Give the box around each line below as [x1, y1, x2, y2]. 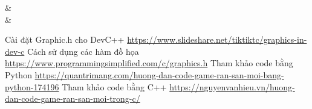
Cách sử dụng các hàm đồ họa [27, 45, 139, 57]
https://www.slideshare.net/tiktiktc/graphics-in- [127, 33, 307, 46]
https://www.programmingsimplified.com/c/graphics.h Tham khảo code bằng [5, 57, 293, 69]
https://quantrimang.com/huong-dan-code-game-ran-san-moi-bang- [34, 68, 284, 81]
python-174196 [5, 80, 59, 93]
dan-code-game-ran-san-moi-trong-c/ [5, 92, 140, 105]
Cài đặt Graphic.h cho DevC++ [5, 33, 125, 46]
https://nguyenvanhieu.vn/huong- [169, 80, 295, 93]
